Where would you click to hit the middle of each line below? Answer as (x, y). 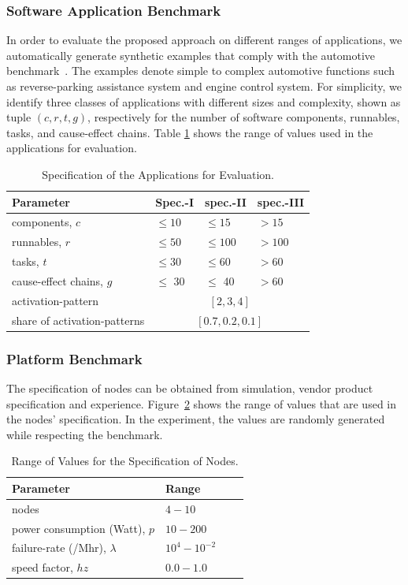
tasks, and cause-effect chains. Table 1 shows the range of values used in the (190, 132)
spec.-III (281, 201)
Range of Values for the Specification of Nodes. (125, 461)
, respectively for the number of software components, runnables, (244, 117)
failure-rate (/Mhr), (59, 548)
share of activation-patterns (78, 320)
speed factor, (43, 567)
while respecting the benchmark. (85, 434)
